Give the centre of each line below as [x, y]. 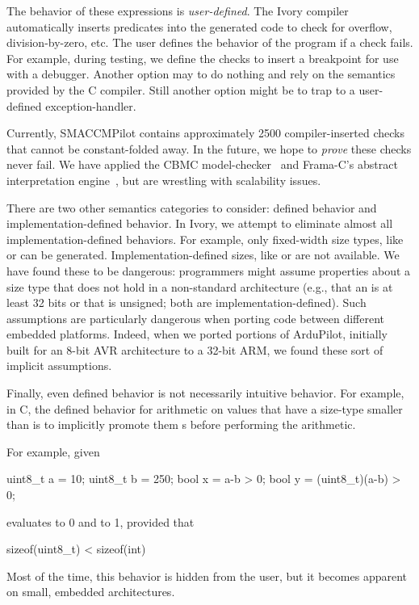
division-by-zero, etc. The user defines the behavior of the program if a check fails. [210, 42]
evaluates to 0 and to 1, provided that [101, 521]
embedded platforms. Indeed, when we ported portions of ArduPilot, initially [197, 334]
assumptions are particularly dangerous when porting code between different [196, 318]
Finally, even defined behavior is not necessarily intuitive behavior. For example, [205, 393]
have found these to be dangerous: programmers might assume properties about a [209, 270]
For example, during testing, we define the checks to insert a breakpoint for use [203, 58]
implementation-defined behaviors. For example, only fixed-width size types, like [205, 239]
